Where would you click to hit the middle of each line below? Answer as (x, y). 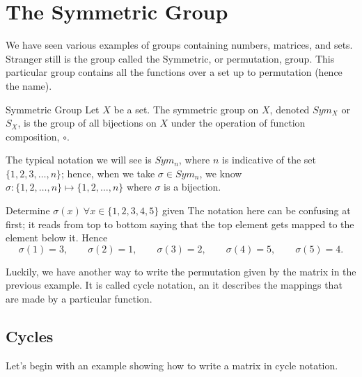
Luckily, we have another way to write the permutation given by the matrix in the (181, 271)
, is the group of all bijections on (87, 123)
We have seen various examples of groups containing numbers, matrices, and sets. (179, 45)
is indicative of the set (269, 160)
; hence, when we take (108, 173)
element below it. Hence (57, 238)
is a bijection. (192, 187)
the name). (29, 85)
